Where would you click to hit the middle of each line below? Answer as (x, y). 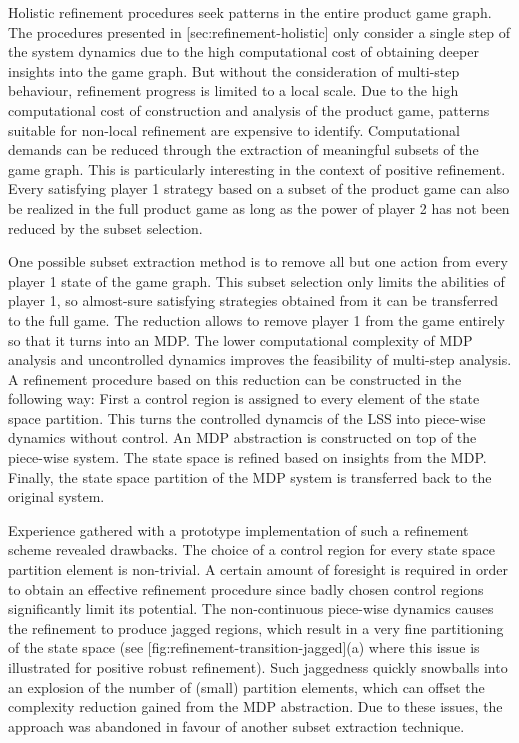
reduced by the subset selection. (105, 227)
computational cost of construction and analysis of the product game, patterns (249, 109)
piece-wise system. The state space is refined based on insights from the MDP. (247, 457)
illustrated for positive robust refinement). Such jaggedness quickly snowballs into (258, 667)
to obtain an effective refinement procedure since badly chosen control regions (246, 588)
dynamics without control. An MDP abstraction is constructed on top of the (242, 437)
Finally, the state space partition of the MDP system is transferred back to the (250, 476)
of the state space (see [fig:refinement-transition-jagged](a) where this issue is (244, 647)
